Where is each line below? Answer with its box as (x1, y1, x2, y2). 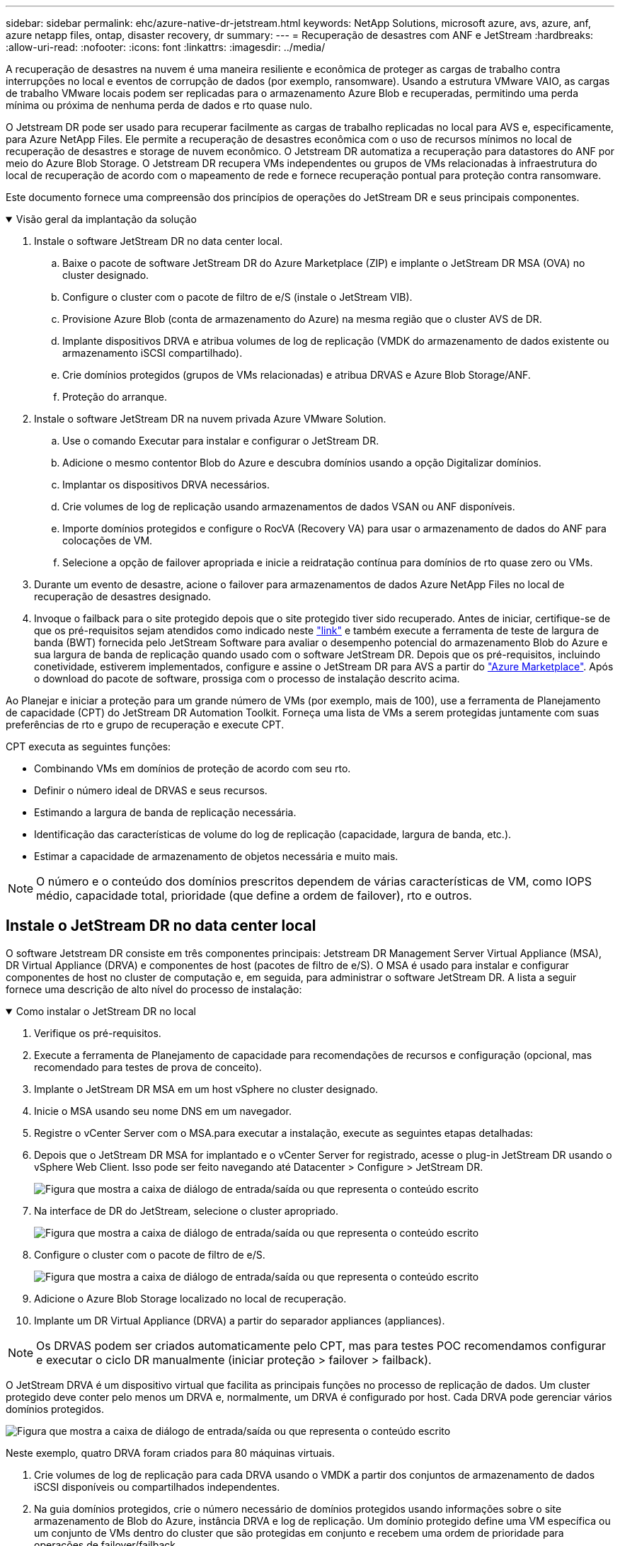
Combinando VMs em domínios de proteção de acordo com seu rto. (34, 762, 351, 774)
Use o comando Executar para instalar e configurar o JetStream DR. (62, 435, 379, 447)
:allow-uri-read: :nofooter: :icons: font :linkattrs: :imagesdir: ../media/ (6, 41, 326, 53)
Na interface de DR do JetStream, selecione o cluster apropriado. (34, 1204, 338, 1217)
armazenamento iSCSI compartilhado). (62, 347, 243, 359)
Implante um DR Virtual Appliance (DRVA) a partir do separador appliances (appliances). (34, 1314, 445, 1327)
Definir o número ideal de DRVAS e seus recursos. (34, 784, 268, 796)
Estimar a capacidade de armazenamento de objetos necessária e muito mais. (34, 850, 398, 862)
